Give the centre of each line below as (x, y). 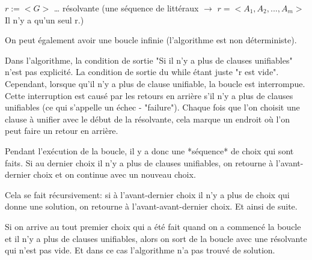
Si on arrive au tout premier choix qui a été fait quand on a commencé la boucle (153, 226)
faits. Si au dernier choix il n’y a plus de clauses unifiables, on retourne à (139, 162)
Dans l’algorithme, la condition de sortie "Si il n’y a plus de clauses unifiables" (149, 60)
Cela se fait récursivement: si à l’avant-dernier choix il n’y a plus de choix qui (147, 194)
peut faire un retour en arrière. (62, 131)
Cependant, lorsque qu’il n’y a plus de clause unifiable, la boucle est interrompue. (155, 83)
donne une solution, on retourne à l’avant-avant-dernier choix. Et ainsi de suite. (151, 206)
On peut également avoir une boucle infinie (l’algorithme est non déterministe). (151, 40)
